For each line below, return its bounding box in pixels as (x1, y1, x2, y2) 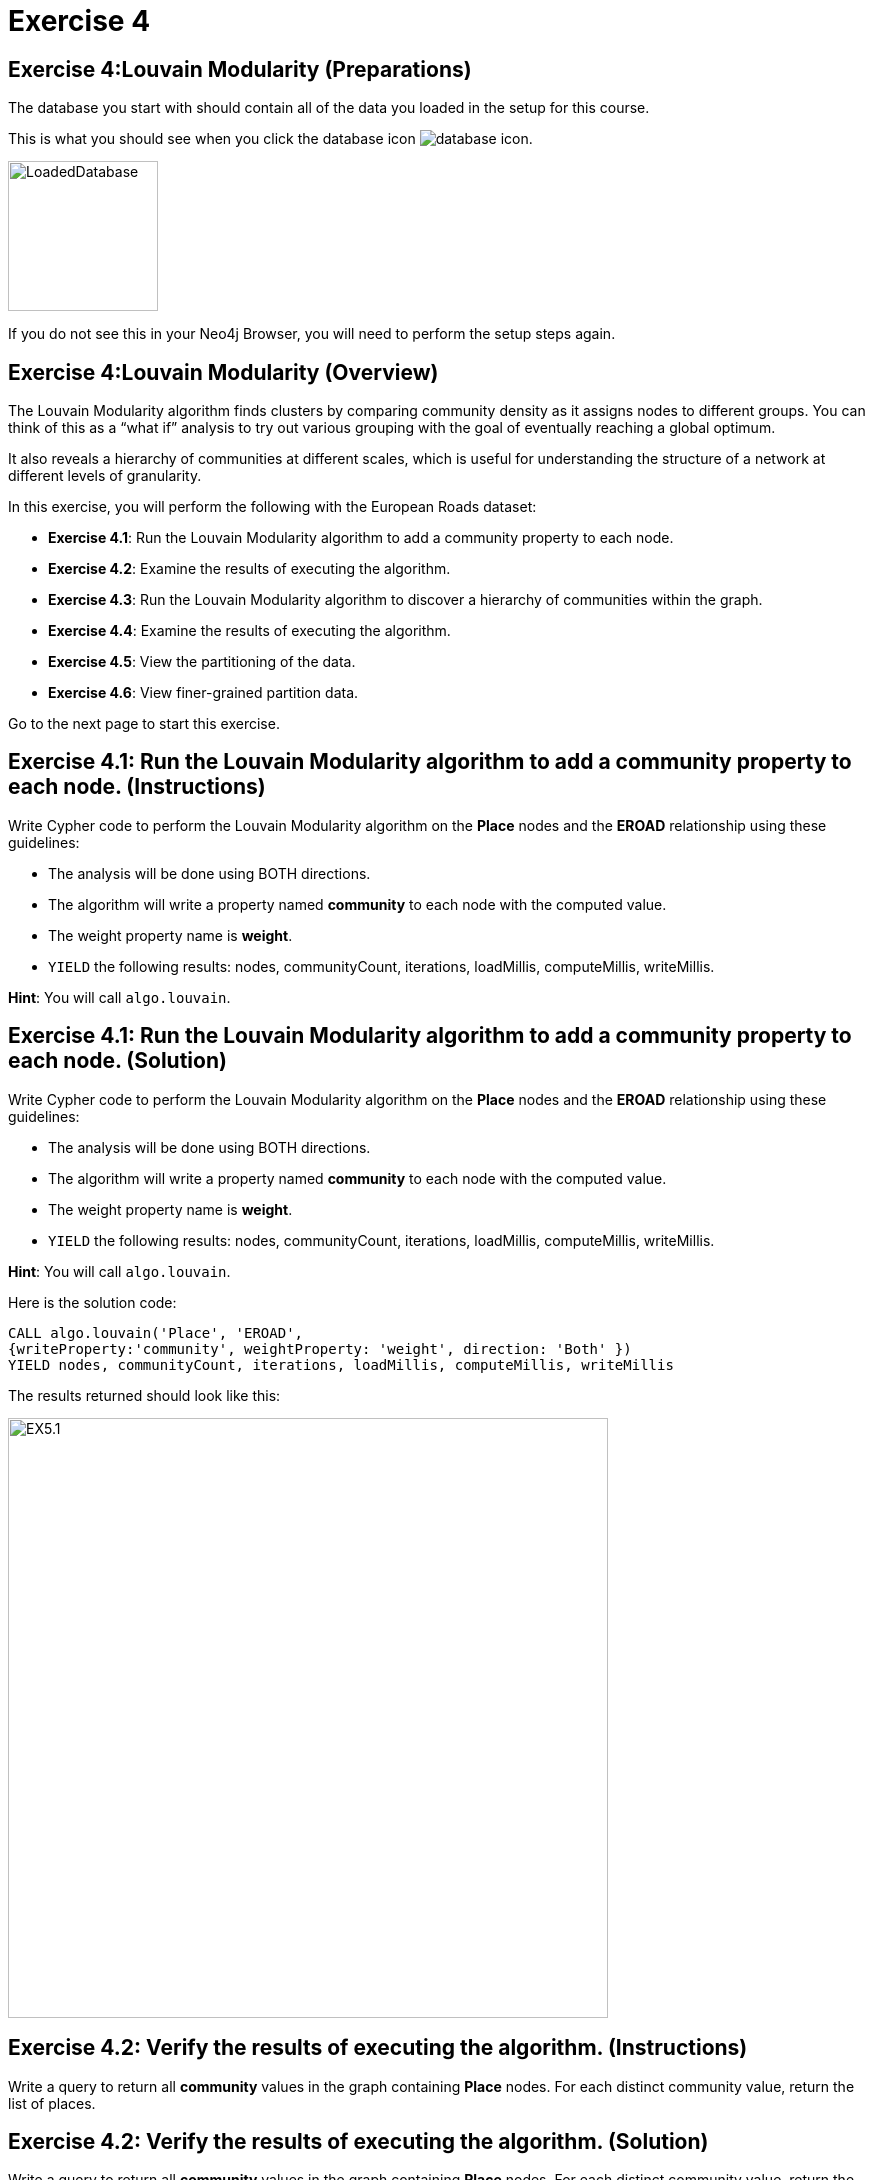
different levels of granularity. (8, 467, 202, 485)
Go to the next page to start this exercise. (8, 715, 280, 733)
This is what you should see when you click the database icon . (8, 130, 533, 148)
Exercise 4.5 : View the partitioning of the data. (48, 653, 356, 671)
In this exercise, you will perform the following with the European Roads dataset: (8, 498, 537, 516)
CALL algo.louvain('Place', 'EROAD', (8, 1324, 304, 1341)
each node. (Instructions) (8, 774, 266, 800)
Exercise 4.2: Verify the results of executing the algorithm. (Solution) (8, 2128, 709, 2154)
